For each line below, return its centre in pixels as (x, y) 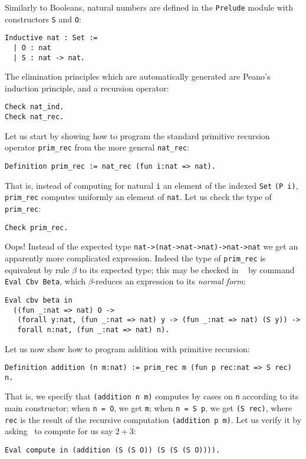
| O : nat (32, 47)
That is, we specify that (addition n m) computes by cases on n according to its (152, 396)
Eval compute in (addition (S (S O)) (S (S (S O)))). (113, 450)
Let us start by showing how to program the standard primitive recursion (137, 135)
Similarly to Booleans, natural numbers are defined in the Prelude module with (149, 7)
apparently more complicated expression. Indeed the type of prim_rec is (135, 258)
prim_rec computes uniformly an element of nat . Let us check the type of (138, 197)
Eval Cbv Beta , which (45, 281)
